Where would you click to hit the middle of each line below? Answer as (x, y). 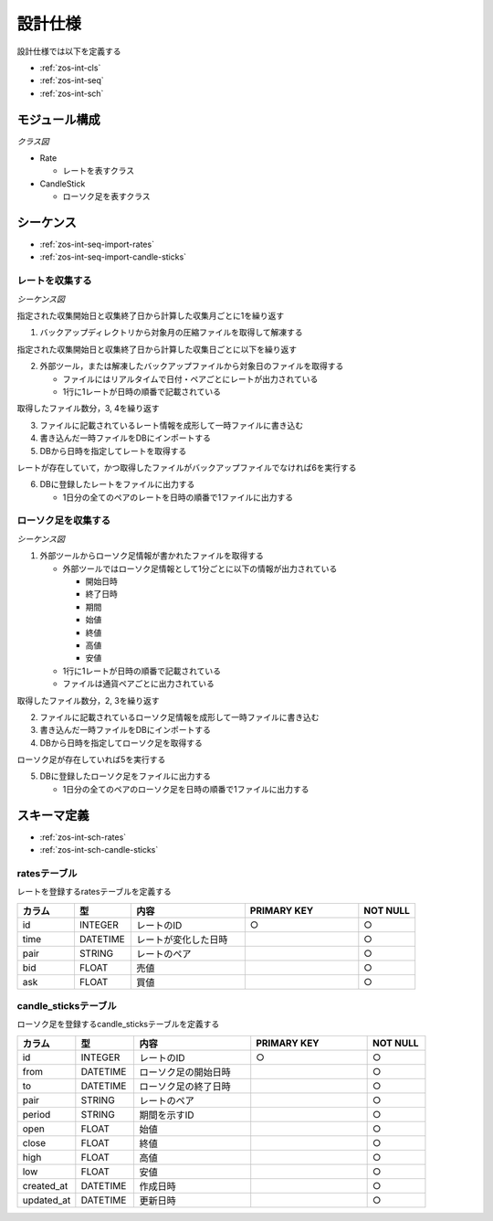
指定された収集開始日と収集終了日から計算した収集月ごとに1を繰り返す (151, 316)
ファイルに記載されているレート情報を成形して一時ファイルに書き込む (172, 425)
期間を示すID (167, 1115)
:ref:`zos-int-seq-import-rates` (97, 244)
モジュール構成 (58, 119)
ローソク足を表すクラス (106, 196)
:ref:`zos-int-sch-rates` (83, 837)
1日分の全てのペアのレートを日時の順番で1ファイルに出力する (178, 497)
